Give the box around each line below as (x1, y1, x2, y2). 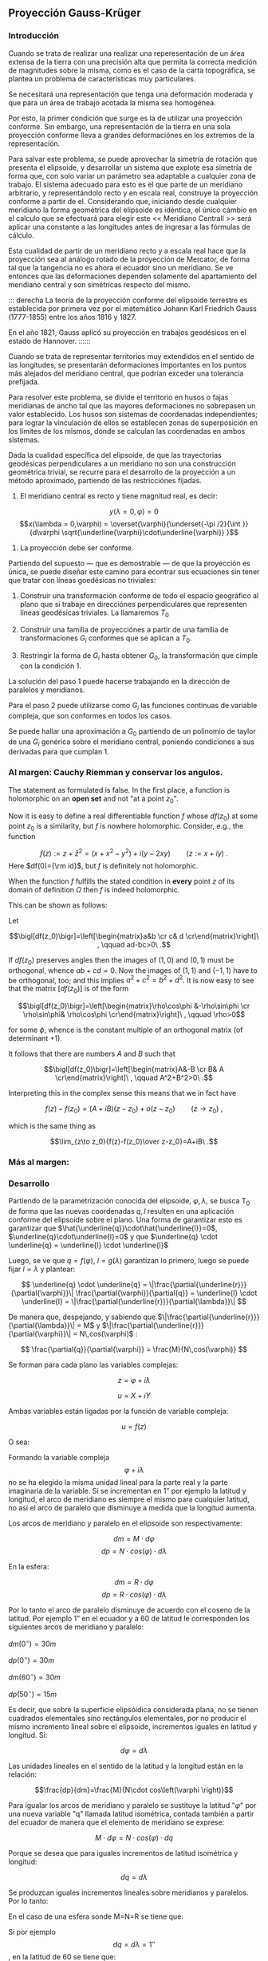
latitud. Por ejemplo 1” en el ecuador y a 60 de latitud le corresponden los (8, 1613, 250, 1623)
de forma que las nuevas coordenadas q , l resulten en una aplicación (8, 1206, 235, 1215)
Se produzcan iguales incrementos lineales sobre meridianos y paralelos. (8, 1888, 249, 1897)
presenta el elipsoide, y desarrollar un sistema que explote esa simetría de (8, 163, 253, 172)
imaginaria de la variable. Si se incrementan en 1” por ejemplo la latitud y (8, 1486, 246, 1495)
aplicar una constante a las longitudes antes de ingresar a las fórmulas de (8, 222, 251, 231)
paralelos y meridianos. (8, 685, 85, 695)
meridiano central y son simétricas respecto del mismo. (8, 279, 191, 289)
